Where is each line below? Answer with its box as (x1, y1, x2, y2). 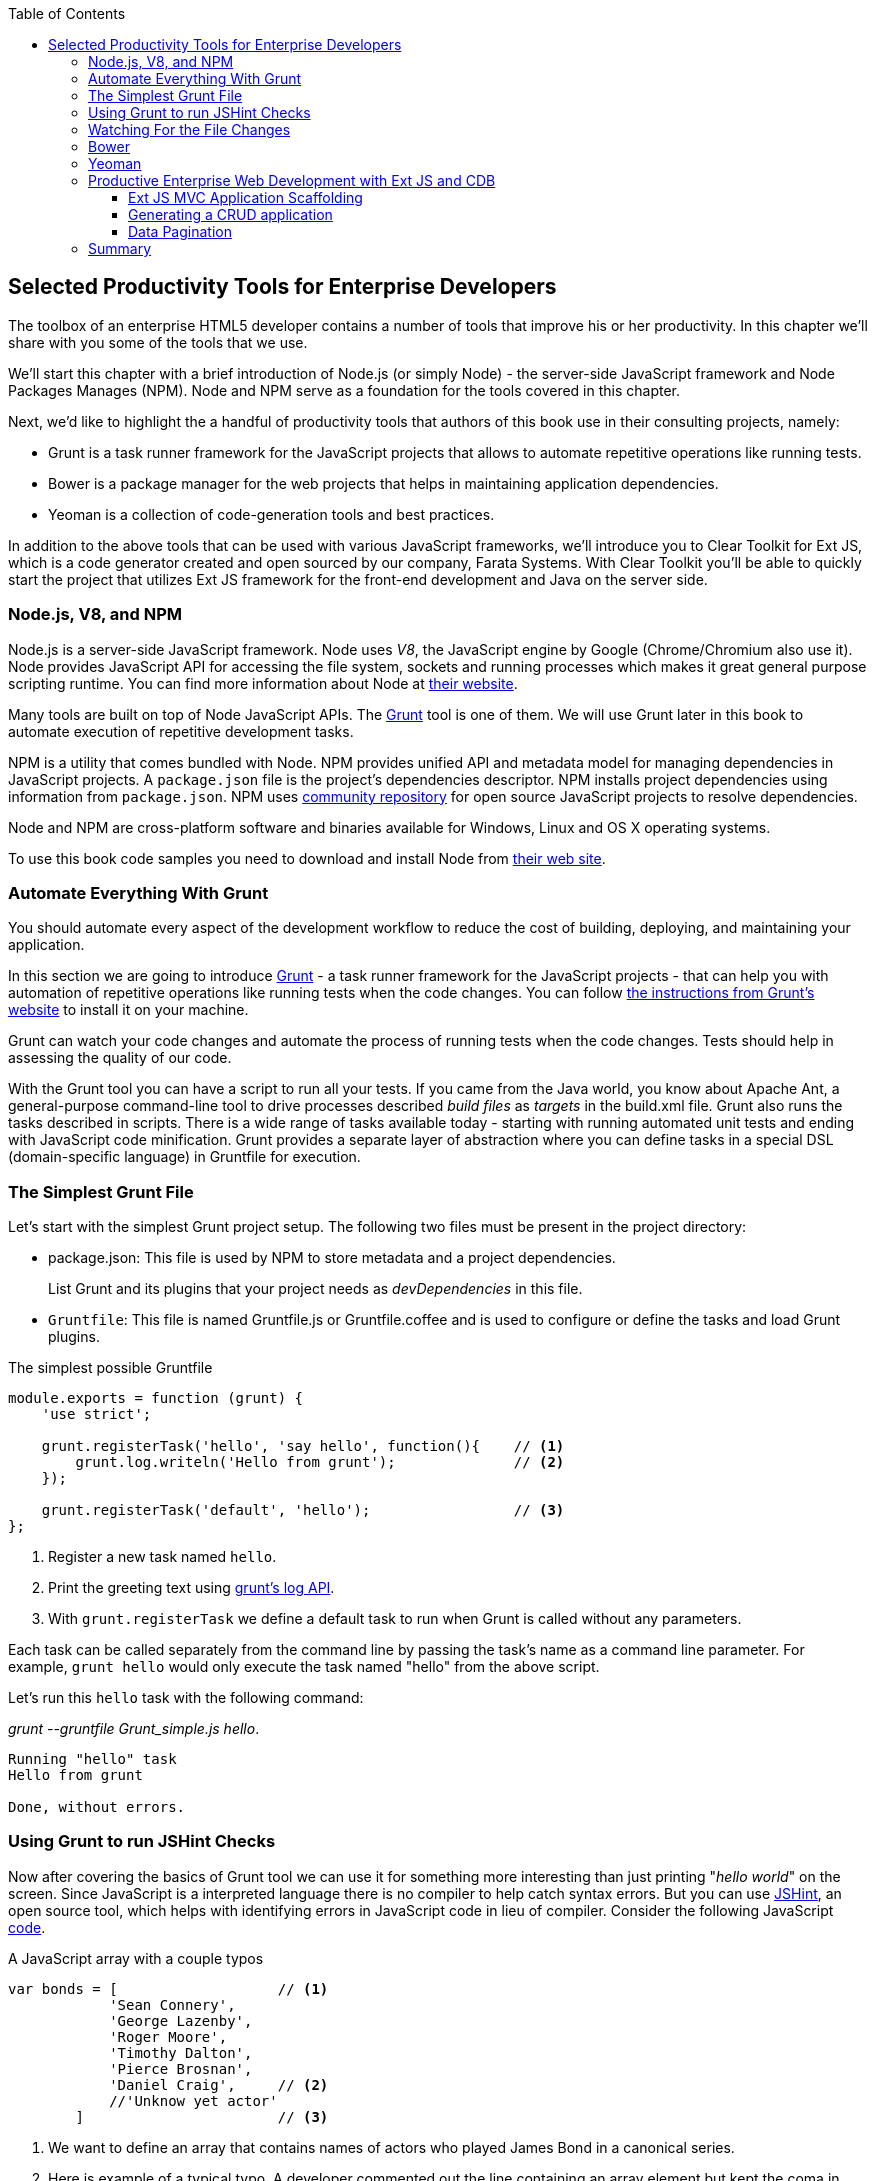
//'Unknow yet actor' (109, 2092, 278, 2109)
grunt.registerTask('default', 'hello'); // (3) (41, 1502, 565, 1519)
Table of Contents (8, 5, 126, 22)
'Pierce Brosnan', (109, 2060, 253, 2077)
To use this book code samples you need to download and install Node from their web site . (8, 849, 606, 867)
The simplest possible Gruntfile (8, 1359, 213, 1377)
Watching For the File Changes (88, 121, 291, 138)
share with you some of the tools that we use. (8, 333, 308, 351)
